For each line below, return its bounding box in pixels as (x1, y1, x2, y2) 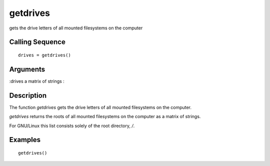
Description (9, 91, 47, 100)
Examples (9, 136, 41, 144)
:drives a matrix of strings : (9, 78, 64, 84)
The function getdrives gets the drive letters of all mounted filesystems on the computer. (9, 104, 192, 110)
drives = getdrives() (18, 52, 71, 58)
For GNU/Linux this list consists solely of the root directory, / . (9, 123, 135, 129)
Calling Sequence (9, 38, 66, 46)
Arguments (9, 65, 45, 73)
